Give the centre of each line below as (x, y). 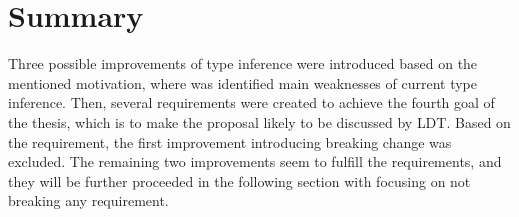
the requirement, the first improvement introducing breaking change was (230, 141)
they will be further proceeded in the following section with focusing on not (239, 180)
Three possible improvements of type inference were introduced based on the (243, 63)
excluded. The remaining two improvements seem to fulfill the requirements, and (255, 161)
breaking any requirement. (88, 200)
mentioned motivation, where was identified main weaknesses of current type (242, 82)
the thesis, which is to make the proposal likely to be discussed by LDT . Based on (259, 121)
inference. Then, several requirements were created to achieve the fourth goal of (251, 102)
